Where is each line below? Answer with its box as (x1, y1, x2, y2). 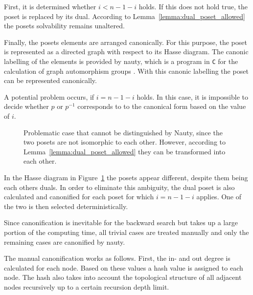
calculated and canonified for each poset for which (4, 191, 154, 202)
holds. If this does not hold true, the (138, 1, 248, 11)
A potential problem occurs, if (4, 91, 94, 102)
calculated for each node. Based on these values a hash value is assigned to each (4, 262, 243, 273)
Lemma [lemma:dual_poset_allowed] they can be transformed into (23, 146, 226, 156)
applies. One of (196, 191, 242, 202)
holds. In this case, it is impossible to (137, 91, 248, 102)
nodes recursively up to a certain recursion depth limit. (4, 281, 169, 292)
